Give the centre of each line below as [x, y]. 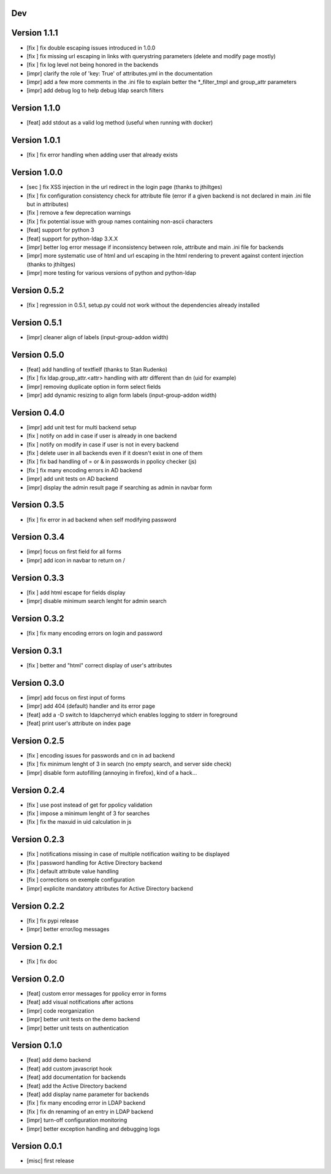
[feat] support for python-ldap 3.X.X [72, 239]
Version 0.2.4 [38, 790]
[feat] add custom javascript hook [70, 1068]
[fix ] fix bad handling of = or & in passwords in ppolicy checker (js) [112, 462]
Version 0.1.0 [37, 1045]
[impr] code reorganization [60, 1011]
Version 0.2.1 [37, 947]
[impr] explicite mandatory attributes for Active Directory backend [110, 888]
